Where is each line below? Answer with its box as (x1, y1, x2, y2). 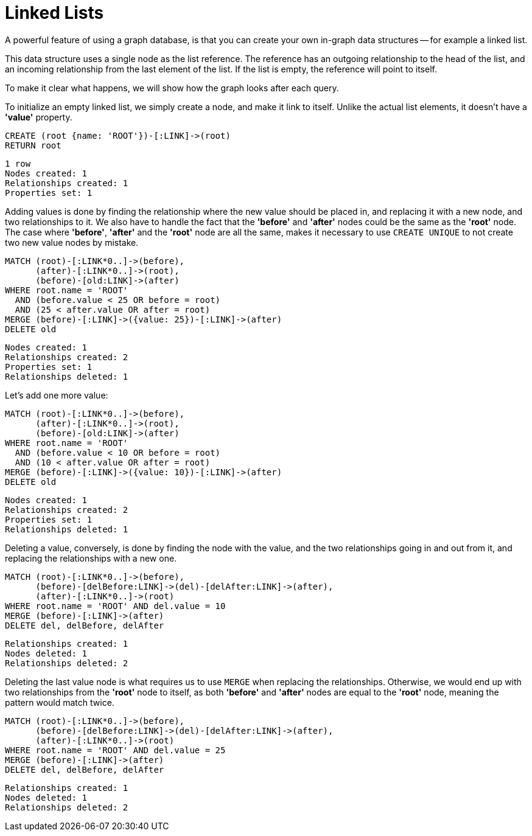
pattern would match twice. (5, 697, 114, 708)
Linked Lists (5, 2, 104, 23)
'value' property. (5, 111, 72, 122)
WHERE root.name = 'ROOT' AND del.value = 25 (5, 745, 226, 755)
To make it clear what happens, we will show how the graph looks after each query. (5, 82, 339, 93)
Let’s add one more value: (5, 389, 108, 400)
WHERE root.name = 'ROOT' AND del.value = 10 (5, 601, 226, 611)
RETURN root (5, 140, 61, 150)
